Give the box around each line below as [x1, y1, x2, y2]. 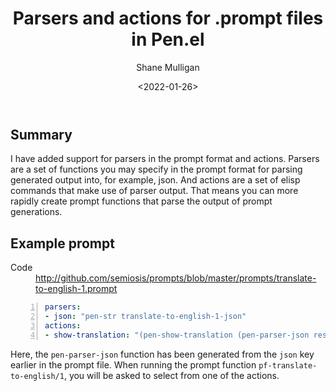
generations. [10, 206, 63, 218]
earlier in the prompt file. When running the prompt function [10, 358, 257, 371]
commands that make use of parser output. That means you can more [10, 185, 299, 197]
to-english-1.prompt [35, 283, 118, 295]
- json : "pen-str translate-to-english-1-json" [44, 312, 247, 322]
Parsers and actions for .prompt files [12, 7, 324, 30]
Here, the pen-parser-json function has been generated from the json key [10, 348, 315, 360]
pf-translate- [258, 360, 318, 371]
